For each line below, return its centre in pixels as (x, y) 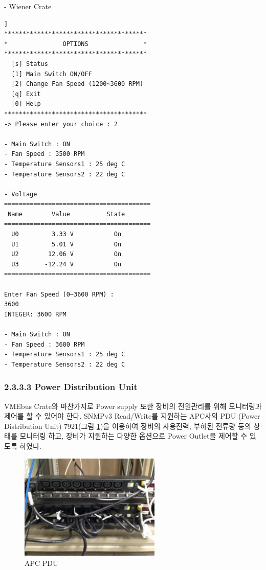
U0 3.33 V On (66, 234)
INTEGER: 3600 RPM (35, 314)
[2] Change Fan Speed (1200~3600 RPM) (77, 84)
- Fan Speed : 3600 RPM (45, 344)
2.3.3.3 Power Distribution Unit (71, 387)
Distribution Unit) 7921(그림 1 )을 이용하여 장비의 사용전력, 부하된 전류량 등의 (128, 426)
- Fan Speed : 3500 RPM (45, 154)
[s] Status (30, 64)
